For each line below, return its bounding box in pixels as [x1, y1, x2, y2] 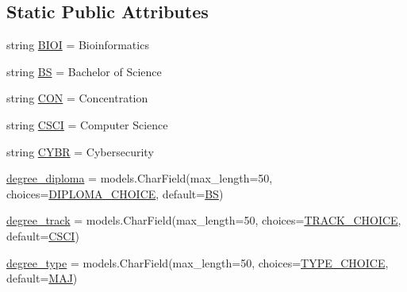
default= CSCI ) [6, 227, 79, 244]
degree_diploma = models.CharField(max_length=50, [6, 170, 273, 186]
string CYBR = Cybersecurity [6, 143, 154, 159]
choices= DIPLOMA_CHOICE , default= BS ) [6, 185, 224, 202]
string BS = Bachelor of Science [6, 63, 162, 79]
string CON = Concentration [6, 90, 148, 106]
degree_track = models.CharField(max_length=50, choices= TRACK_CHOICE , [6, 212, 401, 229]
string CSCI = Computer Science [6, 116, 168, 133]
